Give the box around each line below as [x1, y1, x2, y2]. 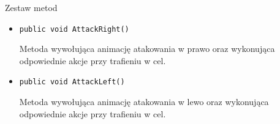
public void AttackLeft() [19, 78, 125, 87]
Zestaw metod [5, 1, 58, 13]
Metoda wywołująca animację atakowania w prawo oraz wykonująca [19, 42, 275, 55]
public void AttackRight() [19, 24, 129, 34]
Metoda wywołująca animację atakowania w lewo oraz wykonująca [19, 95, 269, 108]
